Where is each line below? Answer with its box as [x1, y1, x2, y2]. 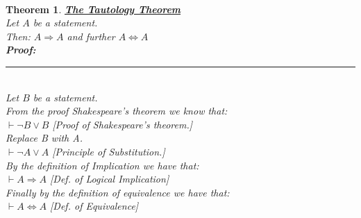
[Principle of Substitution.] [52, 144, 165, 158]
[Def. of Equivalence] [50, 199, 139, 213]
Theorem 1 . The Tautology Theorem [6, 1, 181, 16]
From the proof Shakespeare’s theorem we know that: [6, 103, 228, 118]
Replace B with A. [6, 131, 83, 145]
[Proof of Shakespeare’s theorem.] [52, 117, 192, 131]
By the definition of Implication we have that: [6, 158, 199, 172]
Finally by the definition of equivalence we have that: [6, 185, 230, 199]
